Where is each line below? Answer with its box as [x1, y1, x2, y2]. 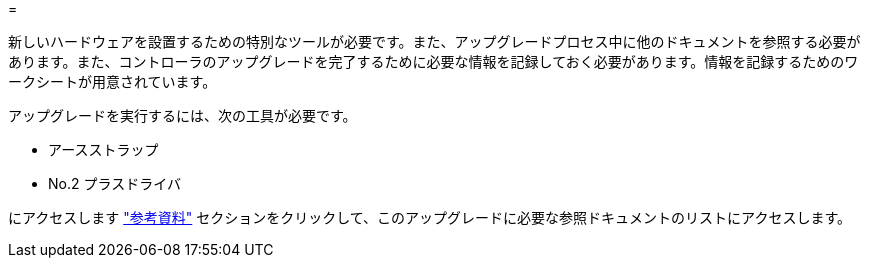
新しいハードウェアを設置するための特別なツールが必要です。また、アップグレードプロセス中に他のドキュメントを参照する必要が [8, 33, 861, 50]
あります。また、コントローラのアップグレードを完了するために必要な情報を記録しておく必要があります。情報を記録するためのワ [8, 53, 859, 70]
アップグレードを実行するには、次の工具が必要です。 [8, 107, 357, 124]
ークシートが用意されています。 [8, 73, 217, 90]
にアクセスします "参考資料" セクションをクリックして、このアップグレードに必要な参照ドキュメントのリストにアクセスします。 [8, 209, 852, 226]
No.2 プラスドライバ [48, 175, 181, 192]
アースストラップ [48, 141, 159, 158]
